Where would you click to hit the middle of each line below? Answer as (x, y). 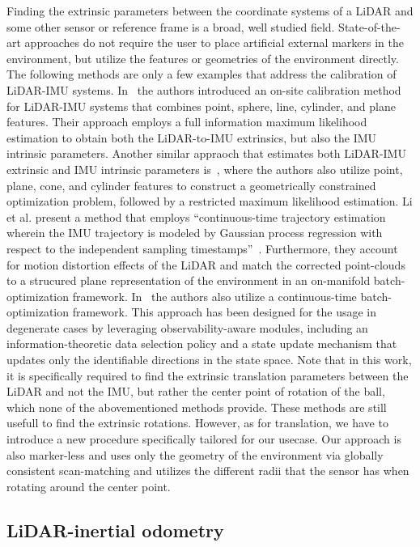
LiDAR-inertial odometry (115, 530)
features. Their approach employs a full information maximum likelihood (187, 122)
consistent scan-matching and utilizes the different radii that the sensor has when (208, 471)
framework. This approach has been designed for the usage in (225, 312)
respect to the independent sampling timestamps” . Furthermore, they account (202, 248)
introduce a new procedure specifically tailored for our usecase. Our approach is (204, 439)
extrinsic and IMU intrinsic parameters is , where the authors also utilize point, (205, 169)
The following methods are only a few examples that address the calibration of (202, 74)
